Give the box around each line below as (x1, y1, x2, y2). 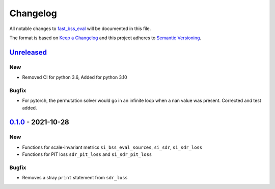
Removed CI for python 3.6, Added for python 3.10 (22, 74, 127, 80)
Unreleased (9, 48, 47, 57)
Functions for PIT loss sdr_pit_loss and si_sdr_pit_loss (22, 151, 152, 157)
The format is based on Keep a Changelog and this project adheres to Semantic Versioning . (9, 35, 201, 41)
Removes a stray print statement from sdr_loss (22, 175, 128, 181)
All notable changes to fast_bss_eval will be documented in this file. (9, 25, 151, 32)
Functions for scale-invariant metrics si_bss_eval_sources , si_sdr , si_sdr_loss (22, 144, 203, 150)
